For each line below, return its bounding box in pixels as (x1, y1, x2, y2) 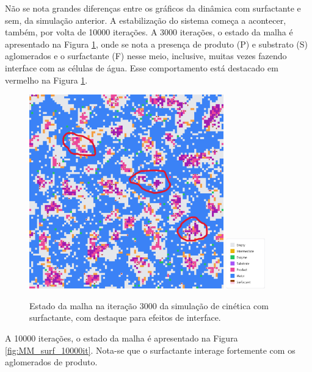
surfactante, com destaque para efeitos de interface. (29, 311, 221, 324)
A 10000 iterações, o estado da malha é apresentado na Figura (5, 331, 238, 344)
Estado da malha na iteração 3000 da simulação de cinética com (29, 299, 269, 312)
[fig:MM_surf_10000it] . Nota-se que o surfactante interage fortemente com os (5, 343, 296, 356)
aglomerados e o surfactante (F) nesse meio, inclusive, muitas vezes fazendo (5, 49, 287, 62)
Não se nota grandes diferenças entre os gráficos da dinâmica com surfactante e (5, 2, 301, 14)
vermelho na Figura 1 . (5, 73, 88, 86)
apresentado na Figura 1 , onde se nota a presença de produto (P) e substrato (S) (5, 37, 308, 50)
